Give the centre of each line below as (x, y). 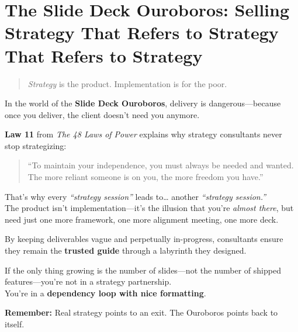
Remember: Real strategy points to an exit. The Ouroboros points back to (141, 312)
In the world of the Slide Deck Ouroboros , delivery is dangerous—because (143, 103)
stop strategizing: (36, 145)
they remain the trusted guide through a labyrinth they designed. (126, 250)
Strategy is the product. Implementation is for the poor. (127, 83)
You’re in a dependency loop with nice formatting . (105, 293)
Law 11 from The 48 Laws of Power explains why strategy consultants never (143, 134)
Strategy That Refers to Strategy (142, 32)
